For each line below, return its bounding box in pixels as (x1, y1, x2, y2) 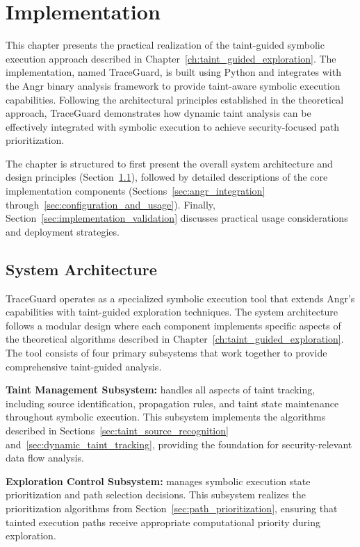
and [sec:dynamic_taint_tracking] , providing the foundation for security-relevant (6, 436, 352, 451)
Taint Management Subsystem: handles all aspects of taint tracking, (6, 382, 316, 397)
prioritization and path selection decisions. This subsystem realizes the (6, 487, 306, 502)
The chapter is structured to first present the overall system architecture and (6, 156, 333, 170)
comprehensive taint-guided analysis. (6, 359, 162, 373)
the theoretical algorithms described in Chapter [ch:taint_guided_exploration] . (6, 332, 344, 346)
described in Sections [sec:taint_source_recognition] (6, 423, 229, 437)
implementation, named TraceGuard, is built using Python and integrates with (6, 65, 341, 79)
